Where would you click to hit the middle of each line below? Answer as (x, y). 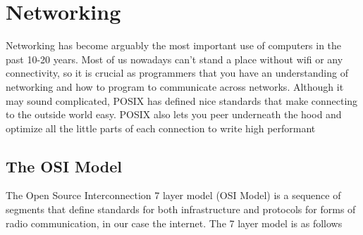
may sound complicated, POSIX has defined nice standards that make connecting (182, 100)
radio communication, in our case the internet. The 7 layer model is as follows (174, 223)
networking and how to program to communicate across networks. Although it (175, 86)
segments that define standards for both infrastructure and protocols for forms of (181, 209)
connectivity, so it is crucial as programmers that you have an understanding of (177, 73)
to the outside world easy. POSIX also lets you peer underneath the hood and (174, 114)
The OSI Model (64, 166)
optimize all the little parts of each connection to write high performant (161, 128)
